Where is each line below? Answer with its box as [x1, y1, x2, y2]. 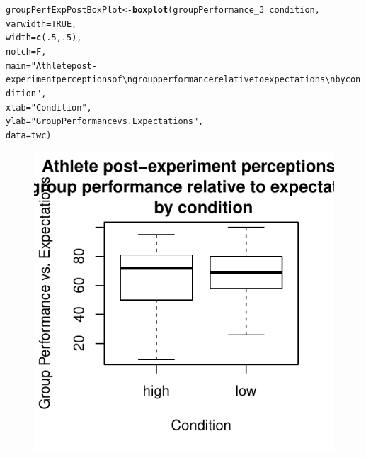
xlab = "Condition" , [6, 102, 92, 113]
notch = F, [6, 46, 47, 57]
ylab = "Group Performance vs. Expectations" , [6, 116, 204, 127]
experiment [6, 74, 57, 85]
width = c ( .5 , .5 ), [6, 33, 82, 43]
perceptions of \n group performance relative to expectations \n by [56, 74, 345, 85]
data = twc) [6, 130, 52, 140]
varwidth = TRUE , [6, 18, 77, 29]
